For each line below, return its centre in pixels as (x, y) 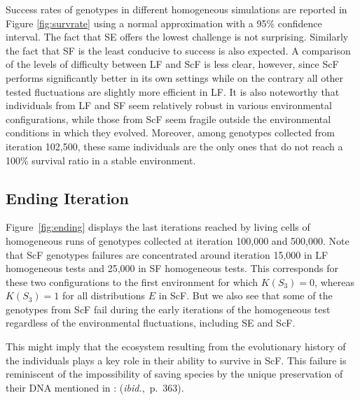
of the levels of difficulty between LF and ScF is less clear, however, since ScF (172, 64)
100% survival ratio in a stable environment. (101, 160)
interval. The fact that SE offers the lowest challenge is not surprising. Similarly (177, 37)
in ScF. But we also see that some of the (245, 295)
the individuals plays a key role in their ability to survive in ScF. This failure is (176, 360)
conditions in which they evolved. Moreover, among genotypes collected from (171, 133)
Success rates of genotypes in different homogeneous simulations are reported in (176, 9)
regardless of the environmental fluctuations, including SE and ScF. (151, 323)
